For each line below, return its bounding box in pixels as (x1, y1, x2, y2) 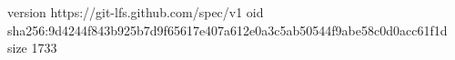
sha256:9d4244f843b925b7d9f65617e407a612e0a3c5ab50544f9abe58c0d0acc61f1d (7, 20, 448, 39)
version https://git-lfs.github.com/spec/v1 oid (7, 3, 264, 21)
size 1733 (7, 38, 57, 57)
